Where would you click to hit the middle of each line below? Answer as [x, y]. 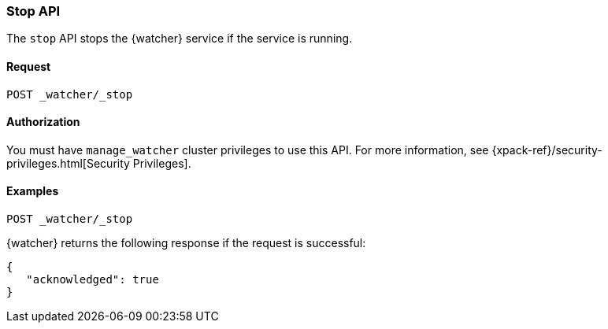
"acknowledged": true [93, 280]
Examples [33, 191]
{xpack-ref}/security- [547, 150]
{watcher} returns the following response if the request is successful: [186, 243]
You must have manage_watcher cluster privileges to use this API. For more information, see [248, 150]
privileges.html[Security [68, 163]
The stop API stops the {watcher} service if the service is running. [180, 39]
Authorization [43, 122]
